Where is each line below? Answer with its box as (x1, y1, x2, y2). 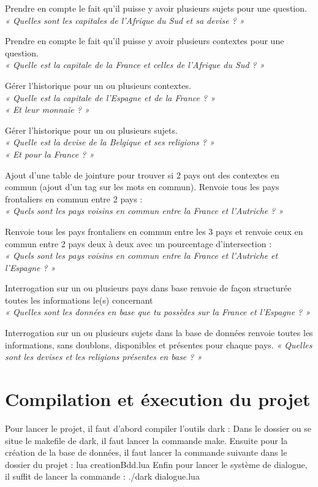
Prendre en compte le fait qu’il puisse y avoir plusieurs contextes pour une (5, 34, 284, 47)
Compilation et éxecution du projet (5, 386, 311, 412)
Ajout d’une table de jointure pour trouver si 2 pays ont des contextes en (5, 168, 279, 181)
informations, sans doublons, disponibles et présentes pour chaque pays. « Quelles (5, 338, 312, 351)
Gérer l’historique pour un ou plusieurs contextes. (5, 79, 191, 91)
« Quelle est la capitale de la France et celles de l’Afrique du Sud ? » (5, 58, 265, 71)
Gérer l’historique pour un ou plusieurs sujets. (5, 123, 178, 136)
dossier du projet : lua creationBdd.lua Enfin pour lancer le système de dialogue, (5, 458, 308, 470)
